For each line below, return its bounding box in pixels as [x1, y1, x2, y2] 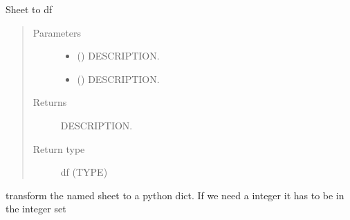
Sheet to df [6, 2, 53, 16]
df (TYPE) [60, 165, 108, 179]
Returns [33, 95, 67, 109]
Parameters [33, 25, 81, 39]
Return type [33, 141, 85, 156]
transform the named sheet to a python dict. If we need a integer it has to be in [6, 187, 344, 202]
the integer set [6, 201, 66, 216]
